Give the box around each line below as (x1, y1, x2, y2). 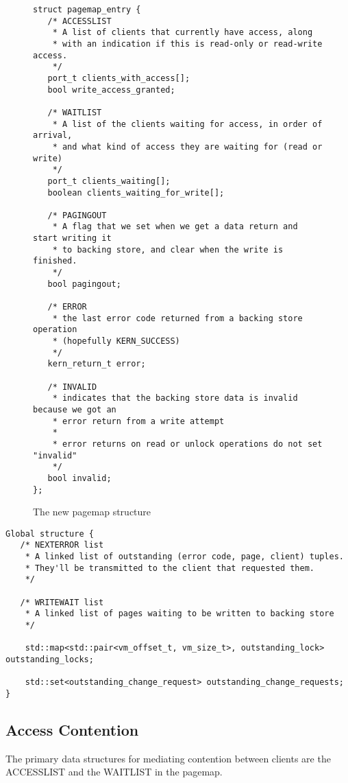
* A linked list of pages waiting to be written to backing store (25, 609, 334, 619)
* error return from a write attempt (52, 416, 225, 426)
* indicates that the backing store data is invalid (52, 393, 298, 404)
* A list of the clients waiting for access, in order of (52, 119, 323, 129)
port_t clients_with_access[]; (47, 73, 190, 83)
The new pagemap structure (33, 504, 151, 519)
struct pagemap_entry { (33, 5, 141, 14)
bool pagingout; (47, 279, 121, 289)
